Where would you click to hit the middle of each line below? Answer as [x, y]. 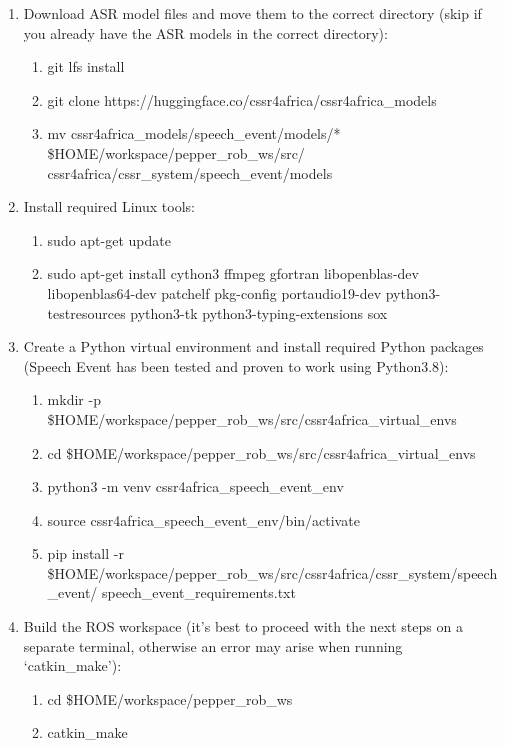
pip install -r [85, 553]
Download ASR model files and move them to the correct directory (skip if [252, 13]
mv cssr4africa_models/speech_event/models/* [194, 133]
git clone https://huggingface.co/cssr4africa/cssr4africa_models [242, 99]
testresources [86, 312]
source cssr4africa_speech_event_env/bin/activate [203, 519]
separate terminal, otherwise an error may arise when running [213, 645]
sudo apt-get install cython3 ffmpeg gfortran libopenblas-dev [233, 273]
